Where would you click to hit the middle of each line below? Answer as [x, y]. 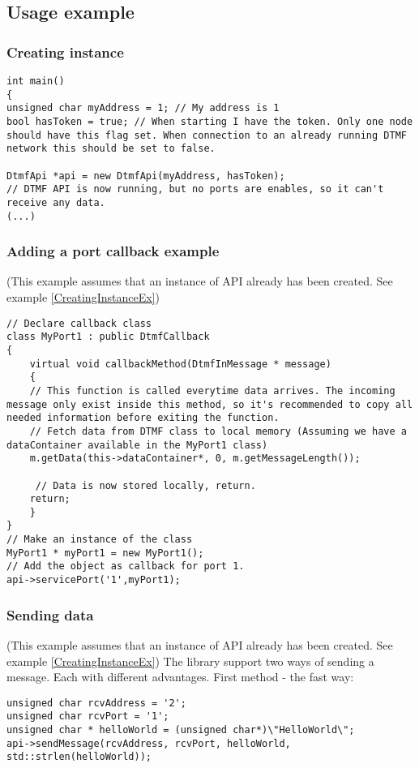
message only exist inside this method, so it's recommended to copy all [210, 404]
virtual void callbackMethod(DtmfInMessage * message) [180, 364]
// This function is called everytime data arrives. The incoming [212, 390]
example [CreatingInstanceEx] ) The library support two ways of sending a [190, 661]
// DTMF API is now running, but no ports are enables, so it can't [195, 189]
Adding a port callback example [113, 251]
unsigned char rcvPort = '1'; [88, 717]
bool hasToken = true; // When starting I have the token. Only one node [210, 121]
